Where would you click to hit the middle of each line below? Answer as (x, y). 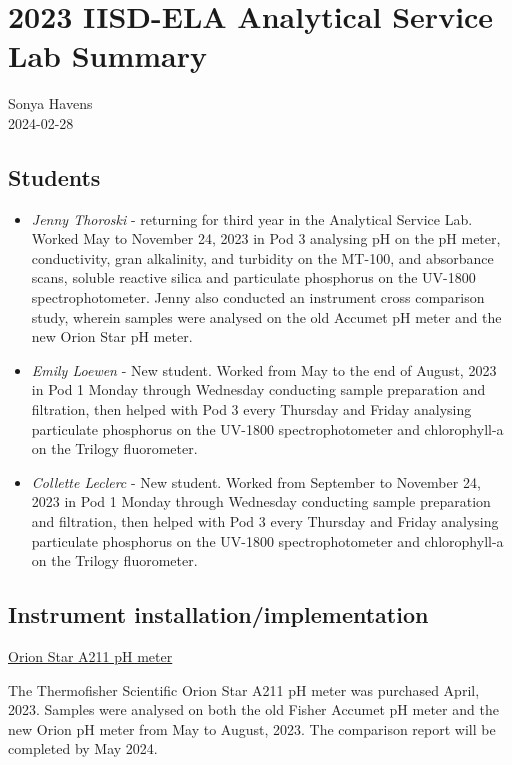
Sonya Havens (50, 103)
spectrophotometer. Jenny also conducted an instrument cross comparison (258, 297)
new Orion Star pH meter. (112, 336)
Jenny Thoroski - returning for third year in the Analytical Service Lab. (252, 218)
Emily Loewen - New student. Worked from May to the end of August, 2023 (264, 369)
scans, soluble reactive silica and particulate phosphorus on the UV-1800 (253, 277)
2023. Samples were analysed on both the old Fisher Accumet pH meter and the (253, 709)
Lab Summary (107, 55)
